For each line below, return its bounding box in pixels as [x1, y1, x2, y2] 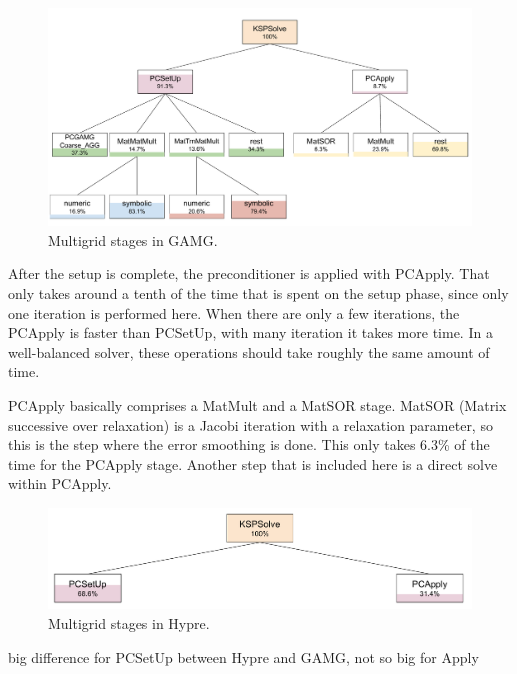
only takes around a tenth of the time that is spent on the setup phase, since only [8, 282, 509, 303]
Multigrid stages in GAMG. [48, 229, 218, 250]
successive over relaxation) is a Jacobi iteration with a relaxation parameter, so [8, 414, 493, 435]
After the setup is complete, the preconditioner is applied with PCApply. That [8, 263, 490, 284]
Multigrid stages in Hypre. [48, 613, 210, 634]
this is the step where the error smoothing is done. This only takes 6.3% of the [8, 434, 490, 455]
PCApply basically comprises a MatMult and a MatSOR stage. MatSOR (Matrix [8, 394, 507, 415]
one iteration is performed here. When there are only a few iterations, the [8, 302, 460, 323]
